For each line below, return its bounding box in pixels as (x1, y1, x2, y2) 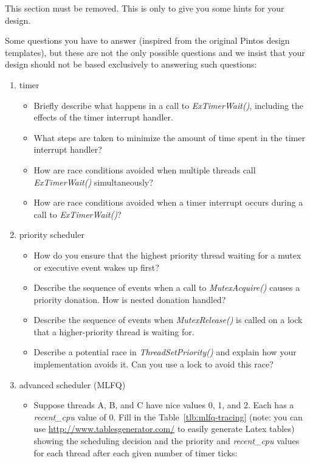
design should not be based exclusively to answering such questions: (5, 58, 257, 71)
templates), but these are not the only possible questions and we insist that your (5, 46, 305, 58)
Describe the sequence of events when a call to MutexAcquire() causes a (33, 281, 300, 294)
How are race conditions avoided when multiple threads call (33, 163, 256, 176)
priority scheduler (19, 228, 84, 241)
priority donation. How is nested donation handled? (33, 293, 226, 305)
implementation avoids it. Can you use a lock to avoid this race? (33, 358, 274, 371)
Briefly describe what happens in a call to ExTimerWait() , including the (33, 99, 304, 111)
